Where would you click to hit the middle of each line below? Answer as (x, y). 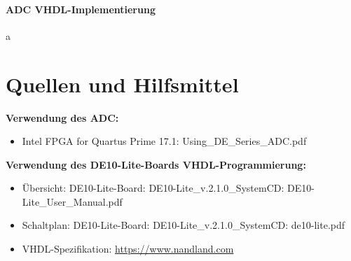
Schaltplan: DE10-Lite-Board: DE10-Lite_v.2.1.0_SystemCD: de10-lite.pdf (184, 225)
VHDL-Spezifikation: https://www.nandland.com (128, 249)
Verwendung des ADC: (62, 117)
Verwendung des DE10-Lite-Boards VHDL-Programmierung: (156, 164)
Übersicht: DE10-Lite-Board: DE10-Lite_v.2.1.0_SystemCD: (153, 188)
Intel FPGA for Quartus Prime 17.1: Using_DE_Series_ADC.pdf (164, 141)
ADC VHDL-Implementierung (81, 9)
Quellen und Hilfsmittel (122, 84)
